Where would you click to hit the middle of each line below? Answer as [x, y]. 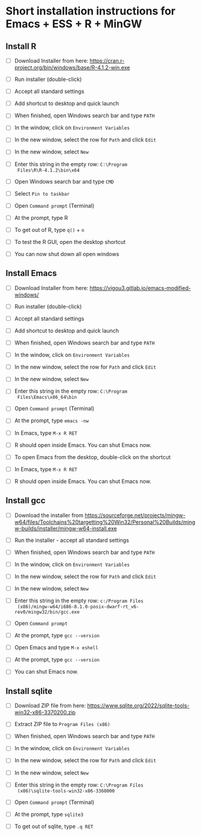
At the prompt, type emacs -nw [51, 420]
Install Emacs [31, 273]
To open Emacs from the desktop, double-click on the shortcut [92, 457]
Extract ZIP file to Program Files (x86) [62, 724]
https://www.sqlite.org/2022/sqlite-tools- [138, 706]
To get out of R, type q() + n [49, 230]
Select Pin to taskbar [42, 193]
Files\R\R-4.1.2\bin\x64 [48, 170]
